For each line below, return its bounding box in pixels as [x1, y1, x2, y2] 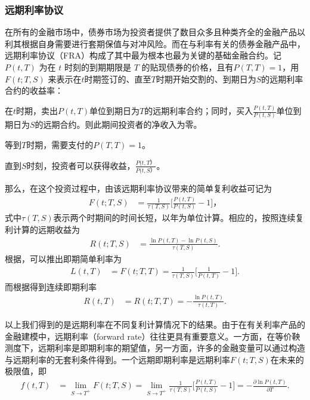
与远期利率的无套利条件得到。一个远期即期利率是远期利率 [5, 353, 230, 365]
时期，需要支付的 [26, 139, 94, 150]
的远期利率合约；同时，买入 [144, 104, 253, 117]
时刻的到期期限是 [64, 61, 132, 73]
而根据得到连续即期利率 [5, 280, 97, 293]
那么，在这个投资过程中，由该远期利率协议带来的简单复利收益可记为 [5, 182, 272, 195]
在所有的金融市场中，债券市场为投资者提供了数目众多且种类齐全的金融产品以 [5, 26, 305, 38]
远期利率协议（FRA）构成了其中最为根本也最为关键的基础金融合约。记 [5, 49, 281, 61]
